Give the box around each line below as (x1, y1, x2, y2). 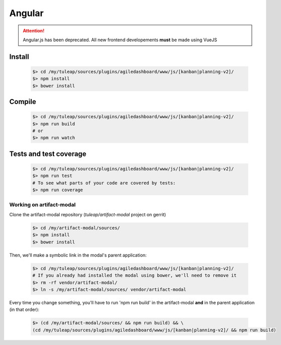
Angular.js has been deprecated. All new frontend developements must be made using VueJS (23, 37, 217, 43)
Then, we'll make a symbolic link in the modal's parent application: (9, 252, 147, 258)
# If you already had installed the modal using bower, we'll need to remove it (32, 273, 237, 279)
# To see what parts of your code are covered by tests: (32, 180, 176, 186)
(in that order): (9, 307, 40, 313)
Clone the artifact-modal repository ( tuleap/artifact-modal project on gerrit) (9, 211, 166, 217)
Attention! (23, 28, 45, 34)
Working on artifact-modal (9, 201, 76, 208)
